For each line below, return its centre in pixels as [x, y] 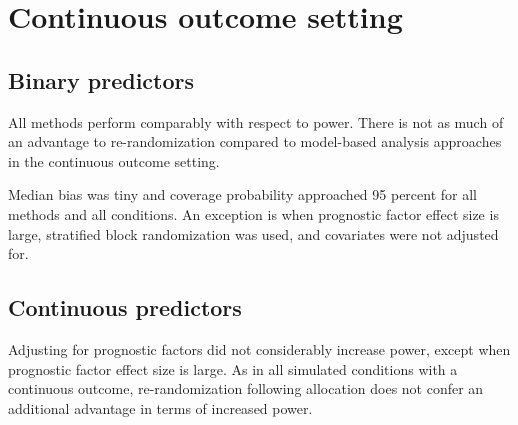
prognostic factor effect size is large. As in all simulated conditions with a [233, 368]
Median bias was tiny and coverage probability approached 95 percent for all [242, 194]
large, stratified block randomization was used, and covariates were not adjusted [253, 233]
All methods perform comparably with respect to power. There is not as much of [256, 121]
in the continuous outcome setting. [114, 160]
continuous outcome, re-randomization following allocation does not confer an [246, 388]
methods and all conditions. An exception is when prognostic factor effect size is [253, 213]
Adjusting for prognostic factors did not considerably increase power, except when [259, 348]
